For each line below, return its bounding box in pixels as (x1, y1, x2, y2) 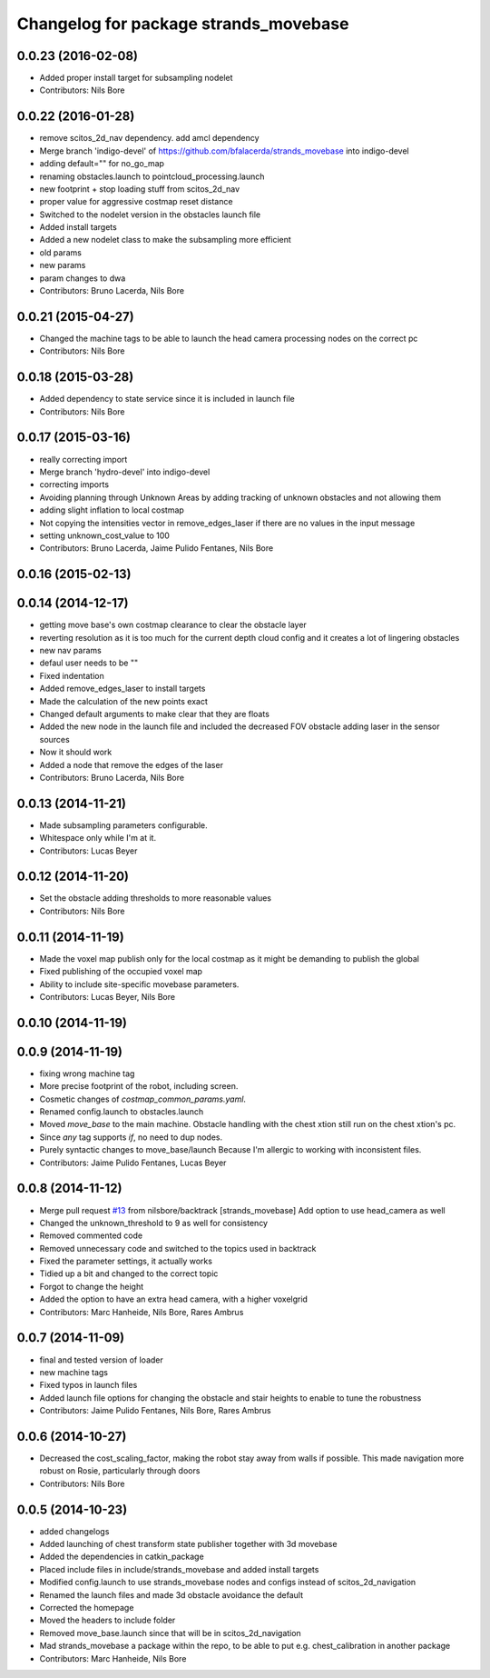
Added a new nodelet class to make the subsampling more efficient (39, 235, 292, 245)
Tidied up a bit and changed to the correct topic (39, 1268, 219, 1279)
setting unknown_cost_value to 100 (39, 530, 170, 541)
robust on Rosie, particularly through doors (39, 1465, 201, 1476)
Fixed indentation (39, 670, 104, 681)
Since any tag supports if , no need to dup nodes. (39, 1132, 222, 1143)
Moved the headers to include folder (39, 1614, 176, 1626)
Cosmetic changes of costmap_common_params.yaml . (39, 1094, 247, 1104)
